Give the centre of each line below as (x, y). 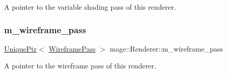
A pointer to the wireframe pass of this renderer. (80, 66)
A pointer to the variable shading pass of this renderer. (90, 7)
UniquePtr (21, 48)
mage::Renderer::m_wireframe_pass (166, 48)
